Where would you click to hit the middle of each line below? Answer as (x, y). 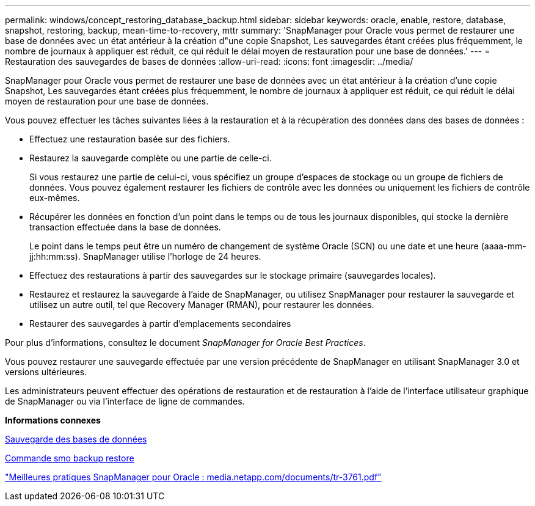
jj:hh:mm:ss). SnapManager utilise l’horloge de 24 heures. (145, 256)
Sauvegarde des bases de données (76, 439)
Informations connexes (53, 420)
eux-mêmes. (55, 198)
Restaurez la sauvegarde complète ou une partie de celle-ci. (151, 158)
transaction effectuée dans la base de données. (125, 227)
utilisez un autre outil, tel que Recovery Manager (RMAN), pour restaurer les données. (202, 305)
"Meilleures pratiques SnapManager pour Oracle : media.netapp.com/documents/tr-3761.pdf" (193, 477)
